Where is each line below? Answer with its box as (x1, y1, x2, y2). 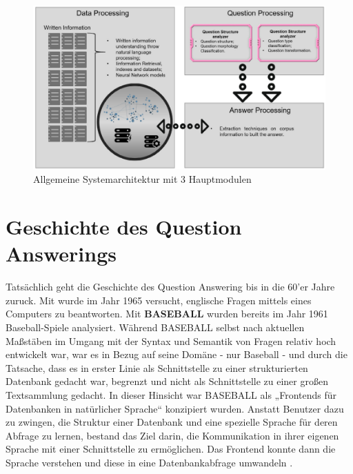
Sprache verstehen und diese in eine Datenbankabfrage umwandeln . (6, 455, 293, 470)
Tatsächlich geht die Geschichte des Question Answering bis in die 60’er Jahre (6, 279, 335, 294)
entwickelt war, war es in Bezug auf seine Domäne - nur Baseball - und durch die (6, 347, 347, 362)
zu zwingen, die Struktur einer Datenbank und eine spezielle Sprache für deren (6, 415, 338, 429)
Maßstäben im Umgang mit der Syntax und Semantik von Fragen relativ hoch (6, 333, 336, 348)
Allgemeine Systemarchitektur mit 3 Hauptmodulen (33, 172, 252, 186)
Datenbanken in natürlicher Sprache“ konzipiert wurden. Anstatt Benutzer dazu (6, 401, 344, 415)
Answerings (6, 239, 117, 268)
